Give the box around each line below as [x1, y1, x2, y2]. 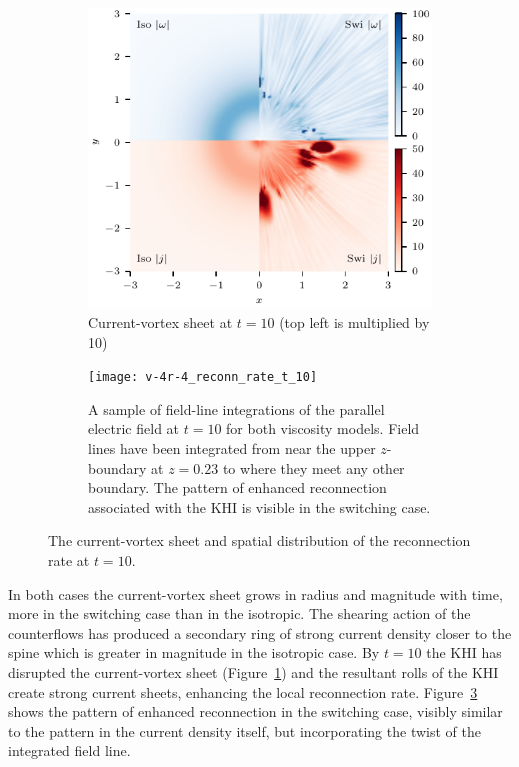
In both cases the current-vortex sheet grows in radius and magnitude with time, [8, 583, 503, 604]
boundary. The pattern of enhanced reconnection [88, 477, 387, 498]
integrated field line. [8, 740, 131, 761]
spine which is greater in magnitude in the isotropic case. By [8, 642, 380, 663]
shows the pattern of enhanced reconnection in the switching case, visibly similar [8, 701, 503, 722]
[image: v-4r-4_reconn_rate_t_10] [88, 370, 318, 385]
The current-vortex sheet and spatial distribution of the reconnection [48, 530, 471, 551]
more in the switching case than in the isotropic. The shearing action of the [8, 603, 471, 624]
